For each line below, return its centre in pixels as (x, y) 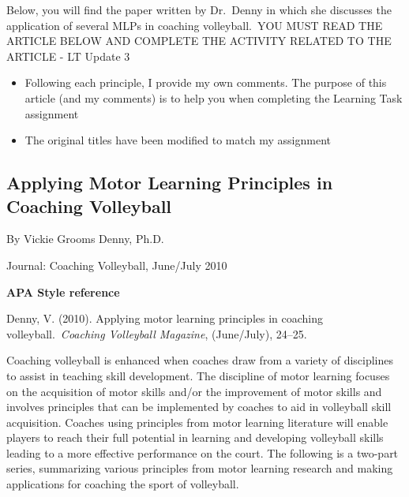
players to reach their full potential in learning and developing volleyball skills (195, 437)
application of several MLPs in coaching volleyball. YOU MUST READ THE (195, 25)
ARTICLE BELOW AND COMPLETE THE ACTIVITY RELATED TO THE (199, 41)
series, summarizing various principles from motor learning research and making (200, 468)
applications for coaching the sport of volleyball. (123, 484)
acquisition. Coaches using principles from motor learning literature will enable (197, 422)
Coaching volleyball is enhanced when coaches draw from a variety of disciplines (200, 360)
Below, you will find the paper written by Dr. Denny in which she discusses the (199, 9)
